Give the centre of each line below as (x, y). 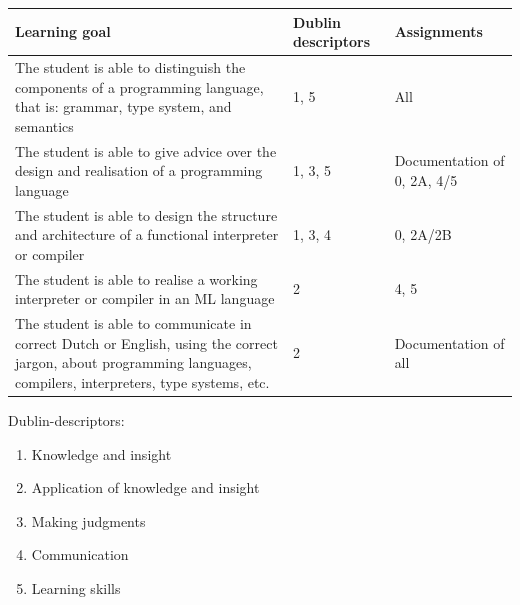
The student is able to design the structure (146, 214)
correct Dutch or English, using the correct (146, 342)
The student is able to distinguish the (130, 66)
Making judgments (88, 520)
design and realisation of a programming (139, 170)
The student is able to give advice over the (146, 150)
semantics (44, 125)
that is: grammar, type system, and (123, 106)
